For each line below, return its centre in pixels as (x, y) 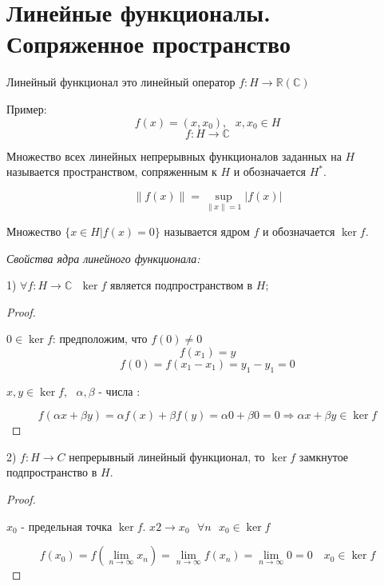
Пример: (27, 108)
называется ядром (207, 231)
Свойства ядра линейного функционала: (103, 258)
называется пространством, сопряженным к (112, 171)
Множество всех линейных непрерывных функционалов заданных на (174, 155)
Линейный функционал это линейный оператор (121, 82)
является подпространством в (181, 285)
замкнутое (324, 456)
